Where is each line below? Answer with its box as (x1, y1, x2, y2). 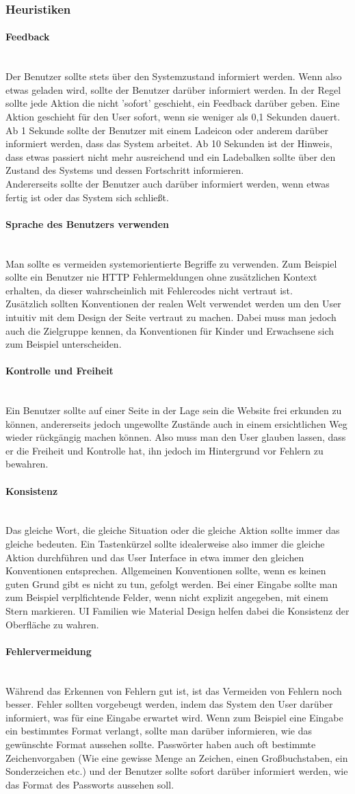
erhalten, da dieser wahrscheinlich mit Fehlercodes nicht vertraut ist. (5, 283, 293, 297)
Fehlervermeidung (5, 643, 92, 658)
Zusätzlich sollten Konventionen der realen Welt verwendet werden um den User (5, 296, 341, 311)
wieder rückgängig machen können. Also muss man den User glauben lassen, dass (5, 430, 346, 444)
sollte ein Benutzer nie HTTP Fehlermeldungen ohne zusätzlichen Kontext (5, 270, 317, 284)
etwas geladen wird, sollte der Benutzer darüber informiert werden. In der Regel (5, 82, 341, 97)
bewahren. (5, 457, 49, 471)
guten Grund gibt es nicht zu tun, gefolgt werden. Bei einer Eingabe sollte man (5, 576, 338, 591)
